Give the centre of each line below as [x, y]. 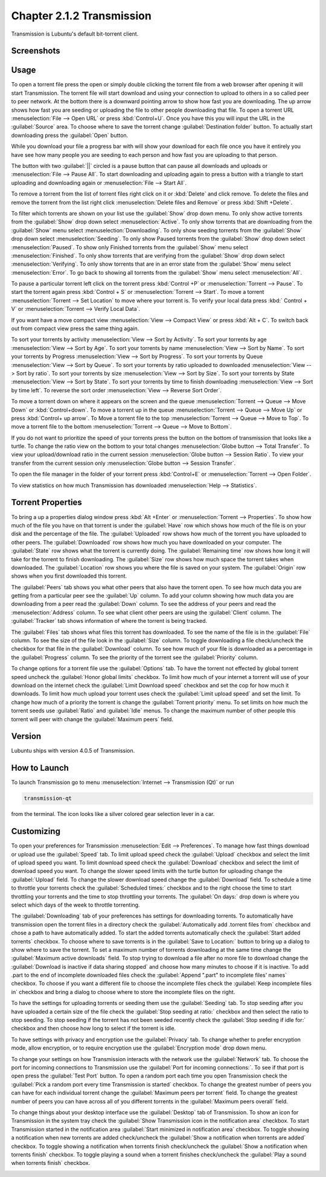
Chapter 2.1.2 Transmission [81, 16]
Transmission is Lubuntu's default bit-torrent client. [75, 34]
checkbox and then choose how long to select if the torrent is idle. [94, 1029]
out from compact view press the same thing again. [75, 328]
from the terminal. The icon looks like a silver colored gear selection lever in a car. [113, 814]
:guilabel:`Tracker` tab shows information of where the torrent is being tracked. [109, 621]
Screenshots [36, 51]
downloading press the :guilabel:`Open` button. [70, 135]
